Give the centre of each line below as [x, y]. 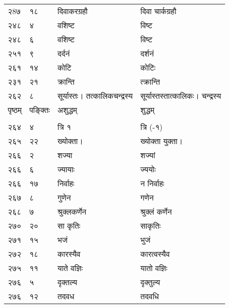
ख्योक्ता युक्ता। [161, 141]
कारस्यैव [69, 254]
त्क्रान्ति [150, 82]
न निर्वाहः [152, 183]
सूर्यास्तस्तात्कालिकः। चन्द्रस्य [181, 96]
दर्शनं [147, 53]
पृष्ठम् [15, 110]
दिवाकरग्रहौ [73, 11]
